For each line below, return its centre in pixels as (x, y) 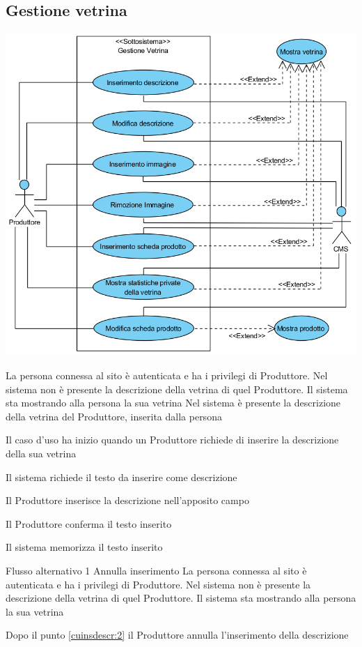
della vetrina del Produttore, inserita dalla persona (114, 416)
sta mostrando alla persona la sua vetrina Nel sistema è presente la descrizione (173, 403)
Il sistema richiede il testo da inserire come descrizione (121, 477)
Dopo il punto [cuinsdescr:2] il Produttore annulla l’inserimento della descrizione (177, 635)
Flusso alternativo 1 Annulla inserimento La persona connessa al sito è (156, 570)
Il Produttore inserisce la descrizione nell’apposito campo (127, 500)
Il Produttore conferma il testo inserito (89, 523)
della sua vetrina (41, 453)
